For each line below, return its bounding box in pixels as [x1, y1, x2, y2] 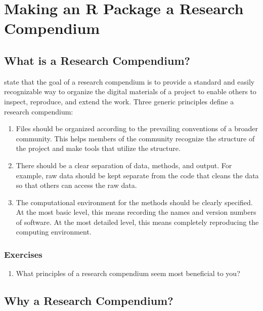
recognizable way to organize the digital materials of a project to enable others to [4, 86, 256, 97]
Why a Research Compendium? [4, 293, 173, 308]
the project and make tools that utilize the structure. [16, 143, 181, 153]
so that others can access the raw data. [16, 180, 137, 190]
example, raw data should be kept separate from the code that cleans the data [16, 170, 259, 180]
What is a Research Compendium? [4, 52, 190, 68]
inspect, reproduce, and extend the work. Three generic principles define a [4, 96, 234, 106]
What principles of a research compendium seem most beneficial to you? [16, 268, 240, 279]
